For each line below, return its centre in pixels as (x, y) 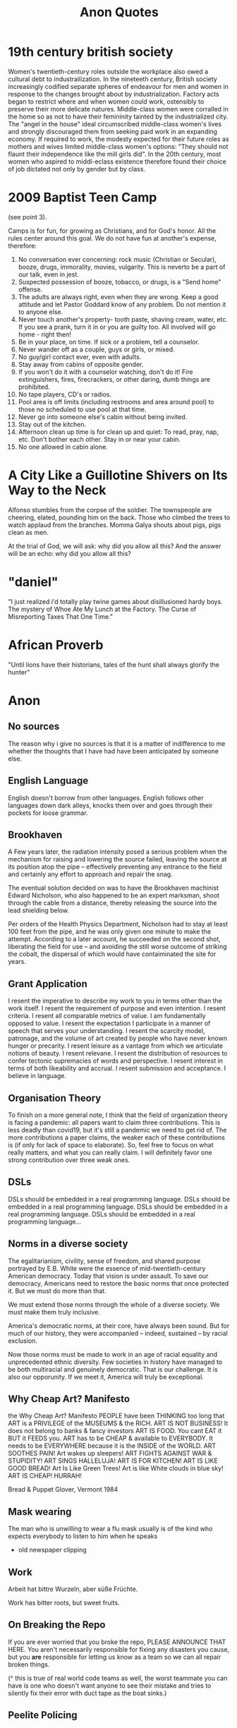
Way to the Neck (57, 490)
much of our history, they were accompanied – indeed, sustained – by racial (118, 1333)
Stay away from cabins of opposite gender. (81, 364)
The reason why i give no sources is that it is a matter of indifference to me (117, 743)
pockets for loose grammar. (48, 813)
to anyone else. (40, 312)
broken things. (29, 1664)
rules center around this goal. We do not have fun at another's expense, (113, 238)
